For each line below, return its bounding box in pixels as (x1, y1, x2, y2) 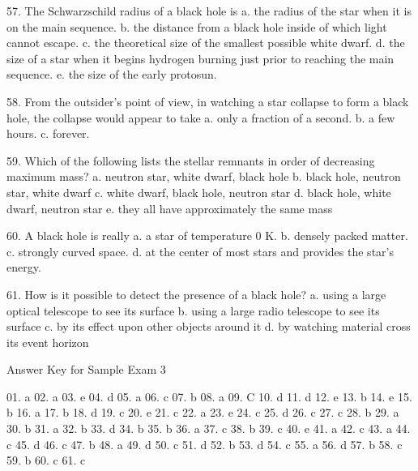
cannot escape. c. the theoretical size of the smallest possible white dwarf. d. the (6, 34, 405, 51)
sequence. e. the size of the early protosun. (6, 66, 217, 83)
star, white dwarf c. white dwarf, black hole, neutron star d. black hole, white (6, 183, 391, 200)
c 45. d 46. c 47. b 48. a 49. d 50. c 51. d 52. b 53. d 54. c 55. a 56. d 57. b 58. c (6, 435, 403, 452)
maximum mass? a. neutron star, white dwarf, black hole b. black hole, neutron (6, 168, 401, 185)
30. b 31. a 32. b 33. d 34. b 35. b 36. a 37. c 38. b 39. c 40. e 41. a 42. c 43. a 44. (6, 420, 411, 437)
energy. (6, 259, 41, 276)
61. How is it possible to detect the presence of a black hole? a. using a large (6, 285, 386, 302)
